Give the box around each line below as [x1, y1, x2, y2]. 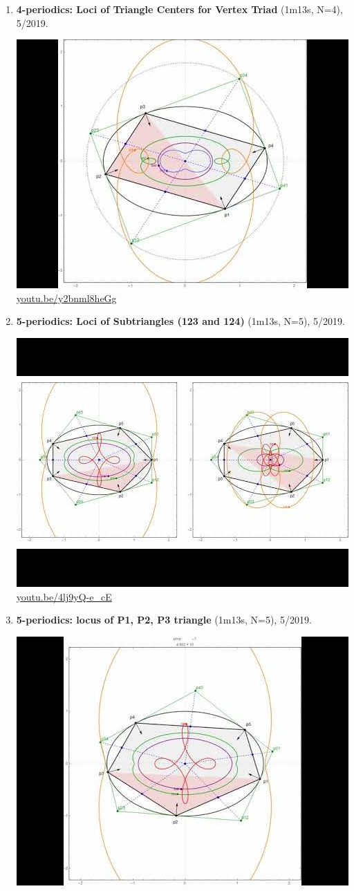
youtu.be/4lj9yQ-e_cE [16, 589, 112, 603]
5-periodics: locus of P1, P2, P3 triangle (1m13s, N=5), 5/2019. [16, 612, 312, 627]
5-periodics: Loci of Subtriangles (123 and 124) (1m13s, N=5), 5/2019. [16, 314, 345, 328]
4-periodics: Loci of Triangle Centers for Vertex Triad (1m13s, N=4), [16, 2, 343, 16]
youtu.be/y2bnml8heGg [16, 290, 117, 305]
